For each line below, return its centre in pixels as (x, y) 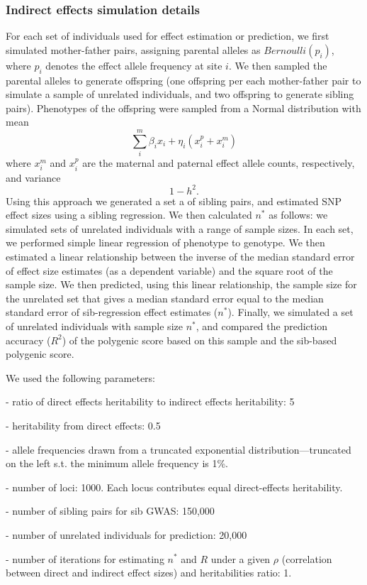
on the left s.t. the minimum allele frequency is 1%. (117, 463)
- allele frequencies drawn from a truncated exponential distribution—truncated (179, 449)
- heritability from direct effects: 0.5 (83, 425)
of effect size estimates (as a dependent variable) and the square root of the (169, 270)
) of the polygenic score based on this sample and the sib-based (199, 340)
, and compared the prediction (261, 326)
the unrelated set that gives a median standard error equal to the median (165, 298)
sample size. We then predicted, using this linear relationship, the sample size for (181, 284)
